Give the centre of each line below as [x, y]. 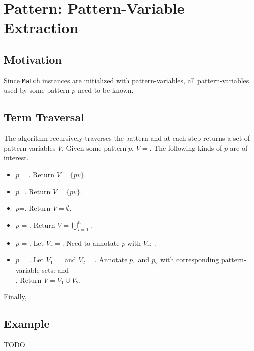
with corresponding [190, 259]
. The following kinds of [186, 148]
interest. [16, 158]
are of [239, 148]
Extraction [41, 28]
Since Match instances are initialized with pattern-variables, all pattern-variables [127, 80]
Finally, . [18, 296]
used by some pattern [37, 90]
